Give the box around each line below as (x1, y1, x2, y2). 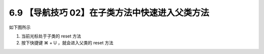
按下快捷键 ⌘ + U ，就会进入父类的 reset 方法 (21, 40, 113, 46)
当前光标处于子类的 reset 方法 (21, 33, 82, 39)
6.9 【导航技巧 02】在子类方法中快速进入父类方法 (9, 7, 210, 18)
